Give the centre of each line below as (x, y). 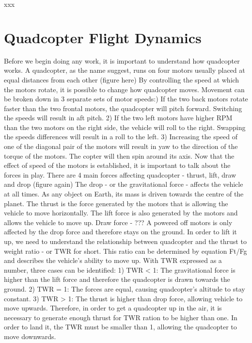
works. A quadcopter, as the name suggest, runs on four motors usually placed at (125, 70)
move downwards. (30, 336)
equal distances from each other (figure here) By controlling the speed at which (122, 79)
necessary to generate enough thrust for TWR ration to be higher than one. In (121, 317)
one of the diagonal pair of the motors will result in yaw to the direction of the (121, 146)
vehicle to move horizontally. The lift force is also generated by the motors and (121, 213)
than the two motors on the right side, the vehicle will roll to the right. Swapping (125, 127)
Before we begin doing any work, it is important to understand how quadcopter (122, 60)
